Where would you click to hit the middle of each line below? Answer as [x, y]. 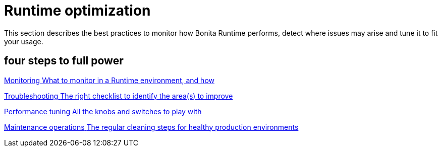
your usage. [24, 41]
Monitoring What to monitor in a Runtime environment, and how [109, 80]
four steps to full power [64, 61]
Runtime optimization [77, 11]
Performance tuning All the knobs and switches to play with [103, 111]
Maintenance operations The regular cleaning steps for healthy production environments [151, 127]
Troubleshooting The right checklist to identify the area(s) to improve [119, 96]
